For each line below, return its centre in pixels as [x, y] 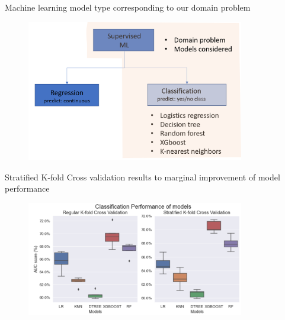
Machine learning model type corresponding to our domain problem [128, 7]
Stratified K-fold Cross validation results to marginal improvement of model [142, 177]
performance [27, 188]
